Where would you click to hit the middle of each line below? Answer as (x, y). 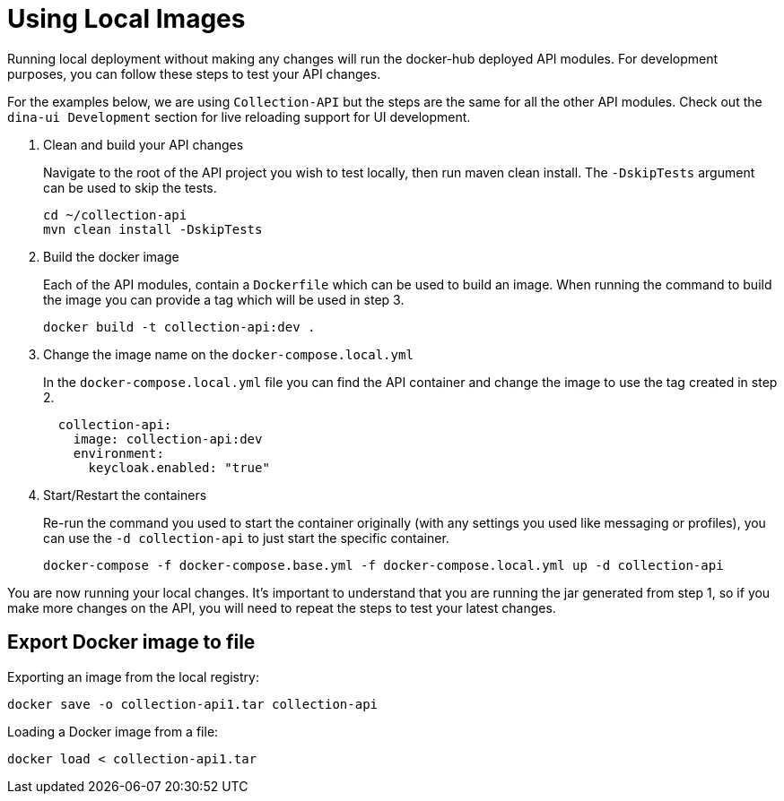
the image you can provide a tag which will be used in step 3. (224, 299)
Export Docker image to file (131, 642)
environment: (118, 453)
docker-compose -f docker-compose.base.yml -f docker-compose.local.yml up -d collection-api (383, 565)
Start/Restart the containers (125, 495)
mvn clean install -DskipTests (153, 229)
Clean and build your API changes (144, 144)
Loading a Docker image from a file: (113, 731)
